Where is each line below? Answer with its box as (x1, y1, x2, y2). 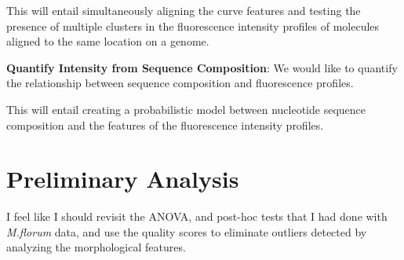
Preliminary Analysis (6, 163, 239, 195)
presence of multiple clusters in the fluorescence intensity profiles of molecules (6, 17, 380, 34)
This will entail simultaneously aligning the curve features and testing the (6, 2, 361, 18)
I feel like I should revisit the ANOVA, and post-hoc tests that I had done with (6, 208, 388, 225)
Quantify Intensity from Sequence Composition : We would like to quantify (6, 59, 398, 75)
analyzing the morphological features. (6, 239, 186, 255)
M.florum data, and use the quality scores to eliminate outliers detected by (6, 223, 367, 240)
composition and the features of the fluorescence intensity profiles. (6, 116, 324, 133)
